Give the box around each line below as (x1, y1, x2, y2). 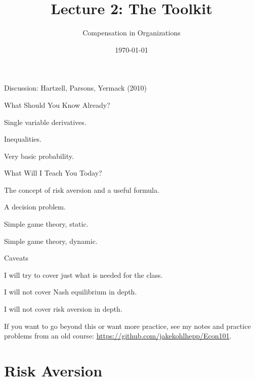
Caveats (4, 252, 28, 263)
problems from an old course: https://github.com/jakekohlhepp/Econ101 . (4, 330, 232, 341)
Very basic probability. (4, 150, 74, 161)
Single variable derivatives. (4, 116, 87, 127)
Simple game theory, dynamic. (4, 235, 98, 246)
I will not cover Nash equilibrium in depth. (4, 286, 137, 297)
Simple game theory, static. (4, 219, 89, 229)
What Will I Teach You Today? (4, 167, 102, 178)
